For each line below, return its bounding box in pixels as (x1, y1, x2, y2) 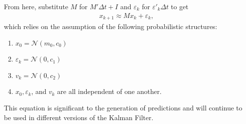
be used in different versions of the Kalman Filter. (4, 112, 153, 122)
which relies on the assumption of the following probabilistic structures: (4, 21, 217, 31)
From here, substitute (4, 1, 68, 11)
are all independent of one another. (57, 86, 162, 96)
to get (170, 1, 189, 11)
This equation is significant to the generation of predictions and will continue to (4, 103, 243, 113)
